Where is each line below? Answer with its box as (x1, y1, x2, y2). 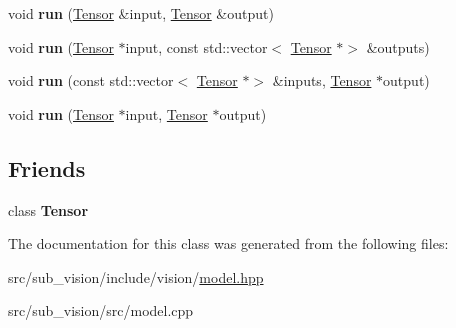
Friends (8, 152, 86, 183)
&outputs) (366, 36, 430, 57)
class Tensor (8, 199, 89, 220)
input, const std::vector (125, 36, 268, 57)
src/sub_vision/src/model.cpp (8, 300, 194, 321)
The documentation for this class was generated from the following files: (8, 233, 449, 254)
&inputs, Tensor (272, 70, 372, 91)
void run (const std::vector (8, 70, 174, 91)
